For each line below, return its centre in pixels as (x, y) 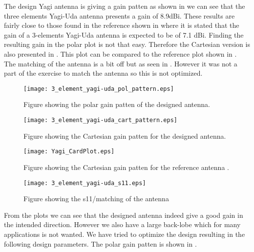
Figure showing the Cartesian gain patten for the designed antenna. (125, 136)
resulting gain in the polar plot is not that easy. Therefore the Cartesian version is (127, 44)
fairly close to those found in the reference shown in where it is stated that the (122, 25)
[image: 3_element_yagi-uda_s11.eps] (85, 183)
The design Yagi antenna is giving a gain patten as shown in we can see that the (125, 6)
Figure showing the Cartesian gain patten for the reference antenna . (126, 167)
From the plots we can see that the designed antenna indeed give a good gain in (124, 215)
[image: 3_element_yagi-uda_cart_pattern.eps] (100, 120)
